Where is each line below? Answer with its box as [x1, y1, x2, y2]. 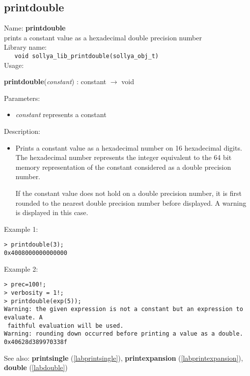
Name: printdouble [4, 23, 66, 33]
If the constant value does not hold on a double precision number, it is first [15, 188, 242, 198]
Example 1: [4, 223, 38, 234]
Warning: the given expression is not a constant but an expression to [4, 306, 243, 313]
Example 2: [4, 263, 38, 274]
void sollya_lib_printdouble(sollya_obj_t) [14, 52, 159, 60]
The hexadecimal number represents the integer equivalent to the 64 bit [15, 152, 232, 162]
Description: [4, 126, 40, 136]
